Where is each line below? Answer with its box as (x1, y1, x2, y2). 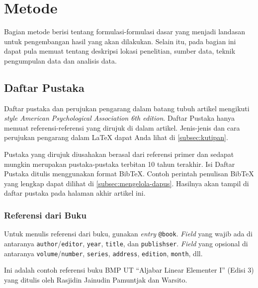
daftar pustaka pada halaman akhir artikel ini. (4, 188, 146, 198)
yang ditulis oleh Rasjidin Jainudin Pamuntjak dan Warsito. (4, 274, 187, 285)
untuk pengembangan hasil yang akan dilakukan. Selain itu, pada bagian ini (4, 36, 236, 46)
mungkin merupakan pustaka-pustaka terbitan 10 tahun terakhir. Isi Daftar (4, 158, 235, 169)
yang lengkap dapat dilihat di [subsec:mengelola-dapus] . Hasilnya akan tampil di (4, 178, 249, 188)
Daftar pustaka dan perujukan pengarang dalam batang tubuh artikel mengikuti (4, 103, 250, 113)
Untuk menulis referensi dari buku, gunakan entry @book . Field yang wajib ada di (4, 228, 253, 239)
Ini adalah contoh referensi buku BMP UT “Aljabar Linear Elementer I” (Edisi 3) (4, 265, 254, 275)
